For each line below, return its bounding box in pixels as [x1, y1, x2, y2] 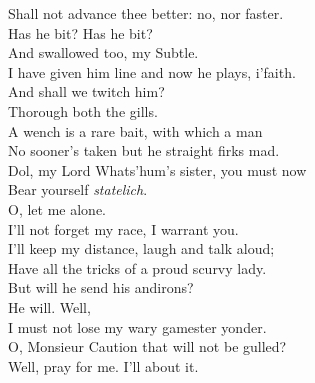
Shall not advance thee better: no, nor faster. [8, 3, 284, 23]
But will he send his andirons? [8, 277, 194, 298]
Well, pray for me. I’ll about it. [8, 355, 199, 376]
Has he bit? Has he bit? [8, 22, 153, 43]
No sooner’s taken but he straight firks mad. [8, 140, 280, 161]
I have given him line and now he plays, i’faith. [8, 61, 296, 82]
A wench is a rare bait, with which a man [8, 120, 263, 141]
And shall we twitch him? [8, 81, 165, 102]
